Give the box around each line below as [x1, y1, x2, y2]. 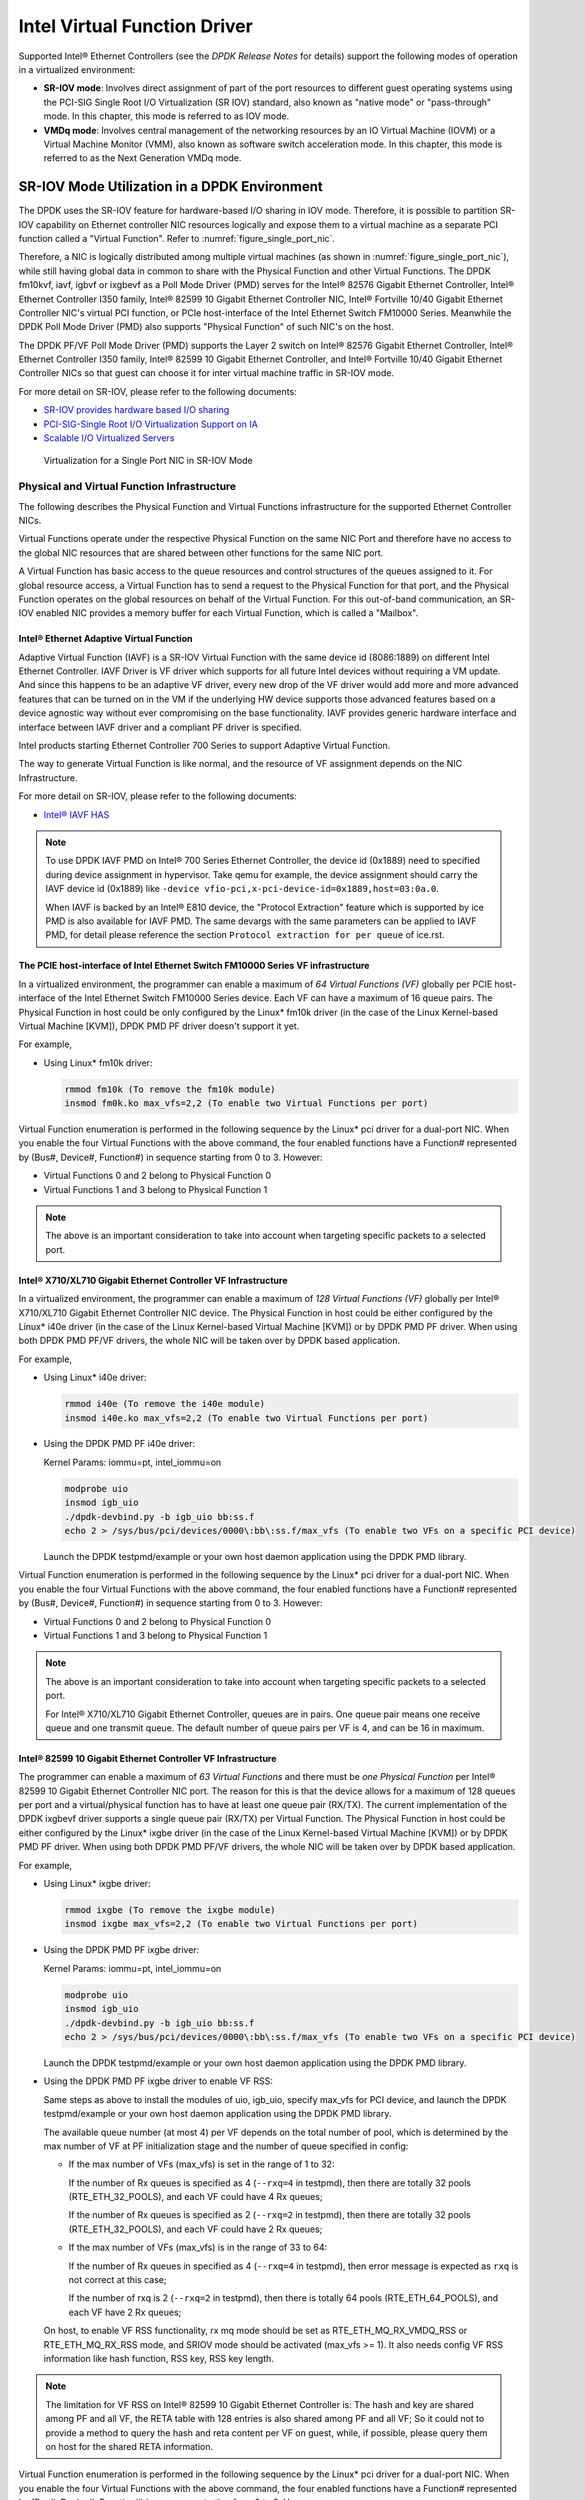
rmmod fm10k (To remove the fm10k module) [64, 1083, 276, 1095]
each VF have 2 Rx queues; [68, 2306, 182, 2318]
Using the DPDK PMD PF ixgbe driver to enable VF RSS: [43, 2075, 274, 2087]
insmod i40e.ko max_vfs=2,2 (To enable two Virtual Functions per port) [64, 1412, 429, 1424]
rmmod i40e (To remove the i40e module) [64, 1398, 265, 1410]
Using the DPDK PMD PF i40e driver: [43, 1438, 196, 1450]
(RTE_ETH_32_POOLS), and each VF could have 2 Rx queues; [68, 2223, 323, 2235]
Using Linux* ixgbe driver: [43, 1878, 151, 1890]
